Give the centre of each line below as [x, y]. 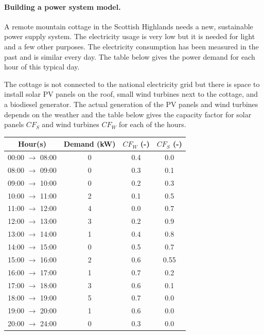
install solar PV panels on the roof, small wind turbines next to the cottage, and [131, 94]
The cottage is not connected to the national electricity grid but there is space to [132, 84]
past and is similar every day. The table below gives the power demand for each [130, 56]
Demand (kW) [90, 144]
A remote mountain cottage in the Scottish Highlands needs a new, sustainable [129, 26]
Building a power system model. [63, 6]
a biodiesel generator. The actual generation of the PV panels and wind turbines [131, 104]
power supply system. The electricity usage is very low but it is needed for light [130, 36]
